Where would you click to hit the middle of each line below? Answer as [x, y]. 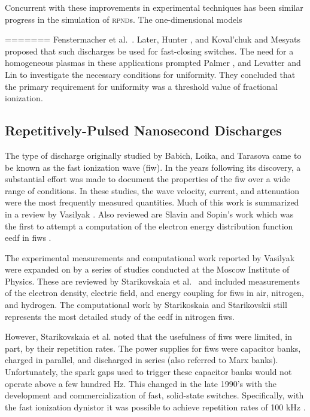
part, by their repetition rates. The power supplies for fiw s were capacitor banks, [153, 348]
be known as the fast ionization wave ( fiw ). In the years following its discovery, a [153, 167]
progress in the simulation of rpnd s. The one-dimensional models [124, 19]
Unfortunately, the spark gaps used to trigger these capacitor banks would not [148, 372]
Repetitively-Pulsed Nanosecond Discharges [143, 130]
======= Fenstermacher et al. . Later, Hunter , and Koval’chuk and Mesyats [153, 39]
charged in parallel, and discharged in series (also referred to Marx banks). [142, 360]
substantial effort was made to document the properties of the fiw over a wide [148, 179]
